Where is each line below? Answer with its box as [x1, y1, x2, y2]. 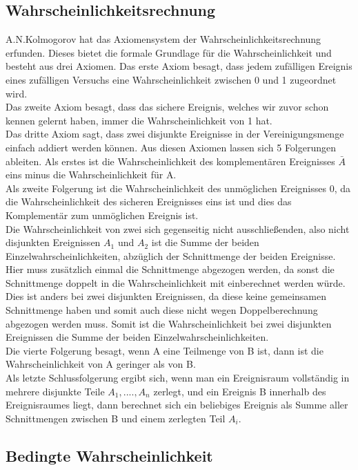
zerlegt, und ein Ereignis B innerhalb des [153, 384, 326, 398]
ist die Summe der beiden [151, 235, 259, 250]
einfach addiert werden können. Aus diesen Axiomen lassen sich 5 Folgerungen [6, 140, 337, 154]
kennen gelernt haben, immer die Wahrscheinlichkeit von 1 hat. [6, 113, 272, 127]
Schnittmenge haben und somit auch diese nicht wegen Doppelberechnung [6, 303, 318, 317]
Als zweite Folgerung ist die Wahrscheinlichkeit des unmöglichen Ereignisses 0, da [6, 180, 350, 195]
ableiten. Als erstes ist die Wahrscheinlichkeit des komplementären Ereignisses [6, 153, 335, 168]
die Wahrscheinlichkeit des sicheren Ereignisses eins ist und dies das [6, 194, 292, 209]
